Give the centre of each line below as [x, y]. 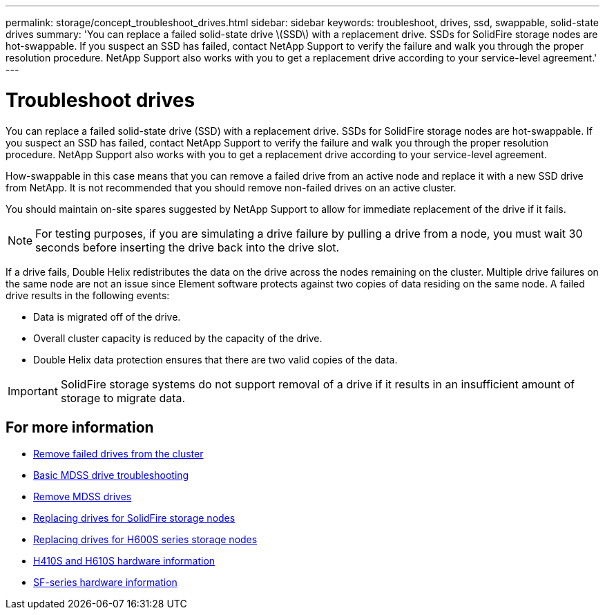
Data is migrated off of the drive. [107, 316]
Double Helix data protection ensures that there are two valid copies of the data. [215, 359]
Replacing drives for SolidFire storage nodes [134, 518]
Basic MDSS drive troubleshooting [111, 475]
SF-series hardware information [105, 583]
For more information [80, 427]
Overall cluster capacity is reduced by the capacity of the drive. [178, 338]
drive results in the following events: [88, 295]
